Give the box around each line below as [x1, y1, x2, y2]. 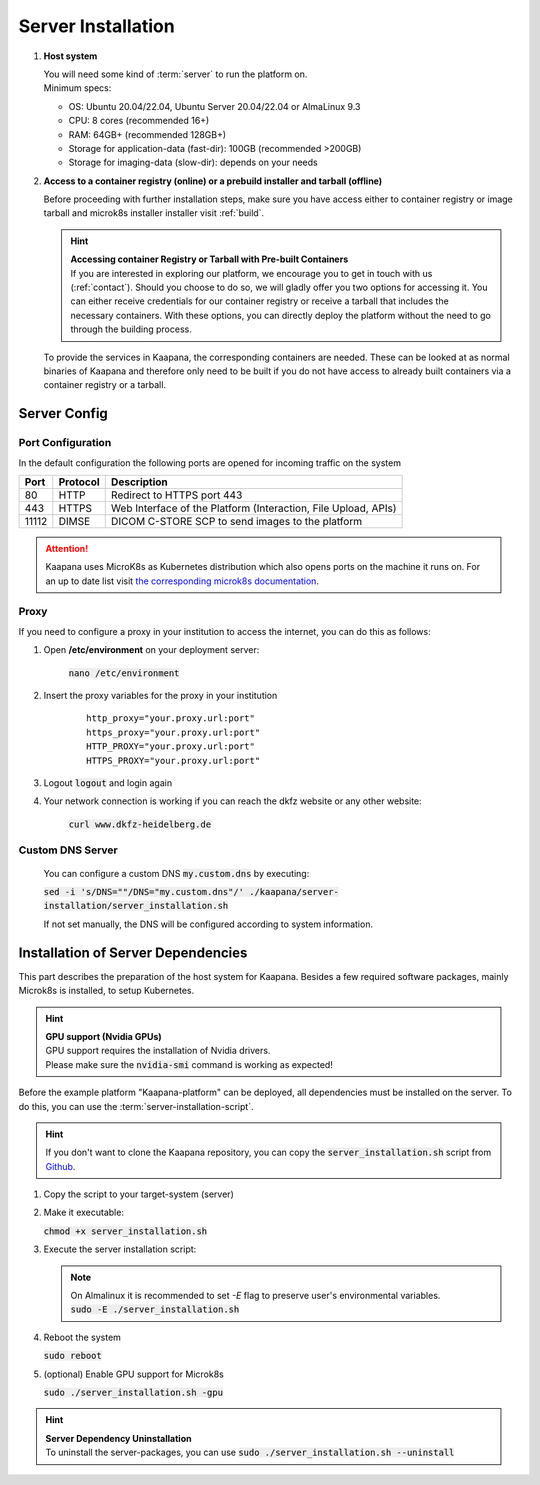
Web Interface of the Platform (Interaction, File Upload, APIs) [110, 501, 397, 515]
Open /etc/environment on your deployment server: [43, 644, 260, 656]
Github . [45, 1160, 76, 1172]
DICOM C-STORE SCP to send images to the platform [110, 514, 363, 528]
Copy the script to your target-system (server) [43, 1188, 234, 1200]
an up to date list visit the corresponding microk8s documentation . [45, 575, 320, 587]
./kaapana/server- [248, 886, 340, 898]
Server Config [18, 405, 109, 422]
